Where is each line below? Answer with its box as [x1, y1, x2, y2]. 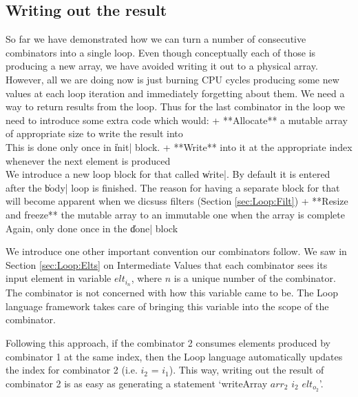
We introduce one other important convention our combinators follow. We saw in [6, 244, 347, 258]
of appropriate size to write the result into [6, 126, 183, 141]
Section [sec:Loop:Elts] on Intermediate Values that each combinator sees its [6, 257, 328, 272]
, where [131, 271, 162, 285]
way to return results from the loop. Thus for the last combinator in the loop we [6, 99, 345, 114]
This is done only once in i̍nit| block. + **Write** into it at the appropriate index [6, 139, 352, 154]
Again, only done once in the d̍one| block [6, 221, 178, 235]
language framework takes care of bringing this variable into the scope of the [6, 298, 329, 313]
